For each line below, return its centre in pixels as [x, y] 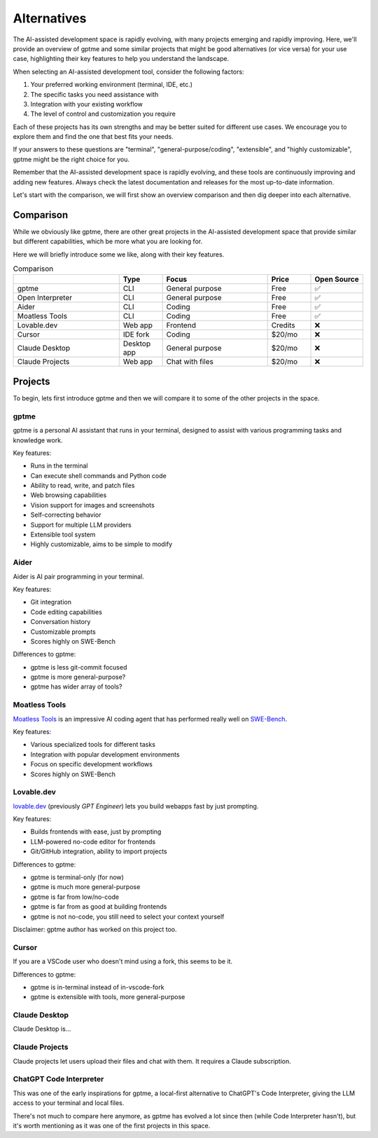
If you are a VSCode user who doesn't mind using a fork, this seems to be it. [123, 961]
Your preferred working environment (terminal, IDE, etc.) [111, 85]
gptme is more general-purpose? [78, 677]
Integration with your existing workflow [87, 104]
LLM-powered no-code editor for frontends [93, 841]
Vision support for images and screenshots [93, 505]
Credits [283, 325]
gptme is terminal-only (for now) [77, 877]
